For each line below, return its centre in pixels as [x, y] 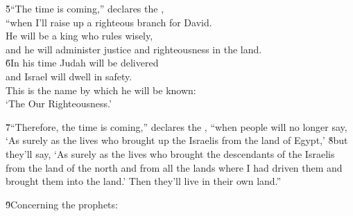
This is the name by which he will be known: [101, 90]
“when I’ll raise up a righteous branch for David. [109, 22]
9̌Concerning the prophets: [62, 204]
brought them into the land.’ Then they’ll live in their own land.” [144, 181]
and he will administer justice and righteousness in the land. [134, 49]
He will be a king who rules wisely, [79, 36]
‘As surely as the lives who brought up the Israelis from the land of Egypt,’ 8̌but [177, 140]
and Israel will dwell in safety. [69, 76]
